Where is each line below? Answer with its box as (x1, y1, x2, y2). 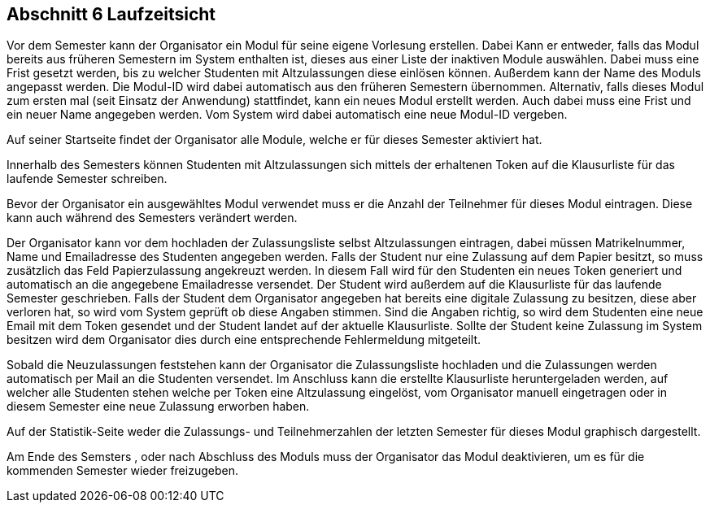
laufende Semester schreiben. (7, 172, 168, 186)
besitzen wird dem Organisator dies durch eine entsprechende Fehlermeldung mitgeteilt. (7, 333, 481, 347)
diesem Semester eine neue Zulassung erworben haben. (7, 399, 310, 414)
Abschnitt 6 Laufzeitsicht (7, 4, 216, 24)
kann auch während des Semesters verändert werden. (7, 211, 298, 225)
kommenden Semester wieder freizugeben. (7, 463, 238, 478)
